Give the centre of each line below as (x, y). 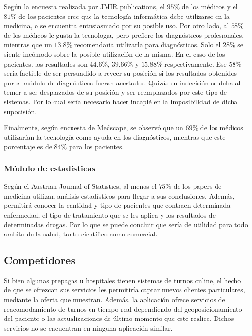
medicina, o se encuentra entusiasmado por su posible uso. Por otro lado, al (117, 25)
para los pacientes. (96, 146)
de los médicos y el (210, 6)
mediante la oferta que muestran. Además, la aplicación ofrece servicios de (115, 299)
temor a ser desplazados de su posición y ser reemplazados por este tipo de (116, 92)
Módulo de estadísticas (50, 168)
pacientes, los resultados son (46, 63)
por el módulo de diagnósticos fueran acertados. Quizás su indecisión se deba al (122, 82)
